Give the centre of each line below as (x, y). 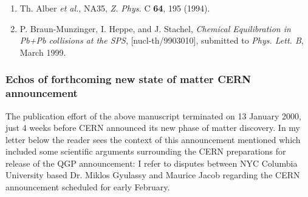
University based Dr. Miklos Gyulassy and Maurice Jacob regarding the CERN (153, 175)
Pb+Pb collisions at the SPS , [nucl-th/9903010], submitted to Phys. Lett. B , (162, 40)
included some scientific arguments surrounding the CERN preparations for (146, 151)
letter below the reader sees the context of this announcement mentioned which (153, 139)
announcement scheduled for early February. (88, 187)
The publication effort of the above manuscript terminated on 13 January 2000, (153, 115)
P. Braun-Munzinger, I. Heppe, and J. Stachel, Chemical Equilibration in (155, 28)
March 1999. (43, 52)
